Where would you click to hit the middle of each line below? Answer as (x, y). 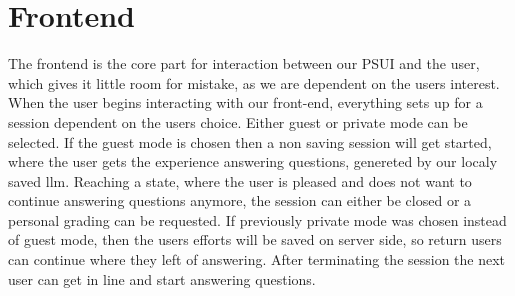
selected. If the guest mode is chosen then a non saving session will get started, (250, 141)
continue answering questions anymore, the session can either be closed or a (240, 200)
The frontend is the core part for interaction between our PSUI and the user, (244, 63)
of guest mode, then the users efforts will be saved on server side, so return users (255, 239)
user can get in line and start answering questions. (162, 278)
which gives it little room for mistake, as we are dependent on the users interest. (254, 82)
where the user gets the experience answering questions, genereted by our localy (253, 161)
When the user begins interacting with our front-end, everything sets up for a (245, 102)
